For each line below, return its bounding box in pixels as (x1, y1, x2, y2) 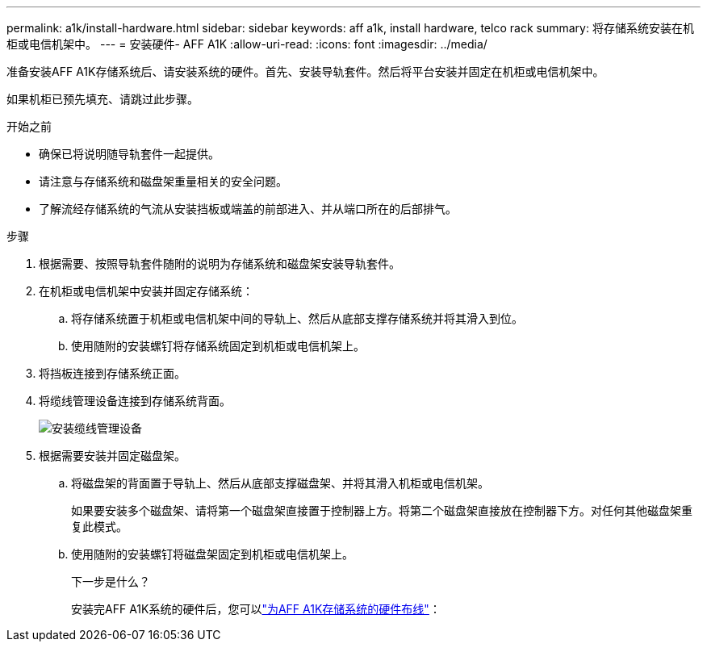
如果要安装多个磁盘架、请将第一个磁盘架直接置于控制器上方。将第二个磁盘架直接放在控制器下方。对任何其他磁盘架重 (71, 504, 692, 517)
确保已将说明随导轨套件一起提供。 (39, 147, 220, 161)
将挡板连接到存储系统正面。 (39, 366, 186, 380)
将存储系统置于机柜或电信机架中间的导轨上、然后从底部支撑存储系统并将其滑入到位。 (71, 311, 523, 325)
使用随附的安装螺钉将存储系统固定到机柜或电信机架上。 (71, 339, 365, 353)
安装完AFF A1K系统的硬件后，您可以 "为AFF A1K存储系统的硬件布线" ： (71, 602, 441, 616)
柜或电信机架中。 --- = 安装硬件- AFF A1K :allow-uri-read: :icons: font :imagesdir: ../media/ (6, 37, 487, 51)
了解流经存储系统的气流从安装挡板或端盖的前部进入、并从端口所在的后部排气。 (39, 202, 457, 215)
